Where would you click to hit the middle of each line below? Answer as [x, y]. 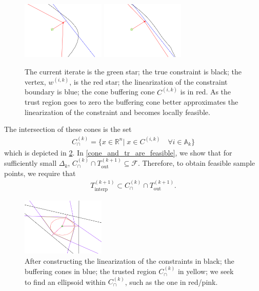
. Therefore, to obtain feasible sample [196, 163]
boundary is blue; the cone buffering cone [90, 92]
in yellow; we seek [206, 271]
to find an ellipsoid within [65, 282]
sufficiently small [31, 163]
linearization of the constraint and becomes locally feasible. [117, 112]
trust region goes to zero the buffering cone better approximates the [132, 102]
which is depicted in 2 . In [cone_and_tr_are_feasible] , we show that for [118, 152]
